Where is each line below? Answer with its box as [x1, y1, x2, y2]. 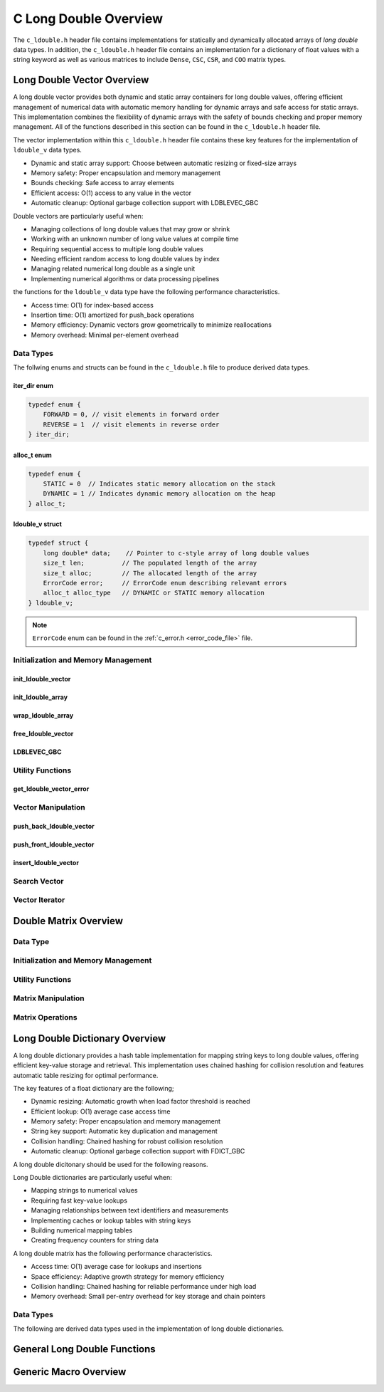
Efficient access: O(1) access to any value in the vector [31, 189, 192, 197]
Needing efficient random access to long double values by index [31, 255, 220, 263]
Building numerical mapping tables [31, 1225, 133, 1235]
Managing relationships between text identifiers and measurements [31, 1206, 229, 1215]
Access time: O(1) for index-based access [31, 300, 154, 309]
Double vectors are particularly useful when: [13, 211, 144, 220]
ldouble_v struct [13, 520, 62, 528]
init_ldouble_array [13, 693, 68, 701]
